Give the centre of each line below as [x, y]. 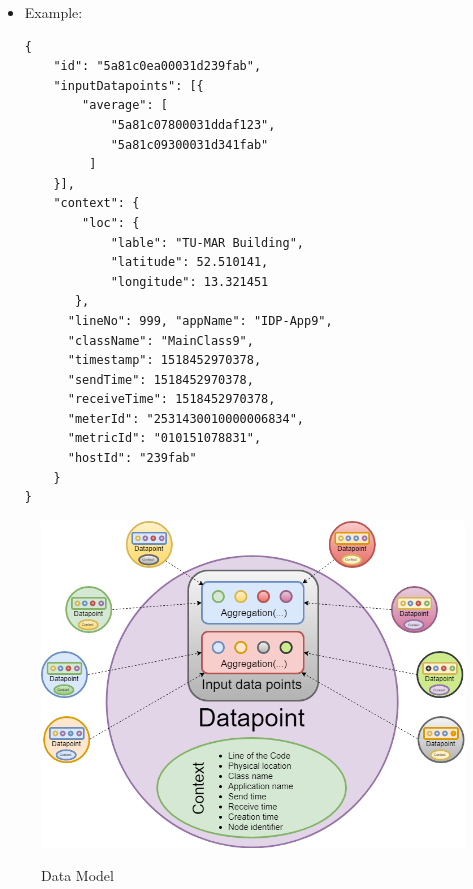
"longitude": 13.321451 [189, 281]
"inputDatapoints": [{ [128, 85]
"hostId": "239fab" [132, 458]
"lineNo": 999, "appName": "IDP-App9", [200, 320]
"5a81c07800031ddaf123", [193, 124]
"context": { [96, 203]
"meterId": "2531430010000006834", [185, 418]
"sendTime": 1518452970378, [160, 379]
